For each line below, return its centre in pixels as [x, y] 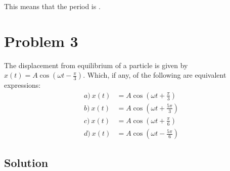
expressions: [22, 85]
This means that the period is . [52, 6]
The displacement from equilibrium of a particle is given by [96, 65]
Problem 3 [41, 41]
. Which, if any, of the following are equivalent [155, 75]
